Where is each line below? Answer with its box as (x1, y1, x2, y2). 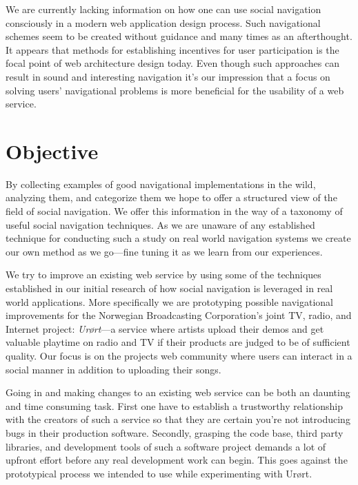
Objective (6, 136, 99, 165)
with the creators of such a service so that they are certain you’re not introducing (6, 412, 350, 426)
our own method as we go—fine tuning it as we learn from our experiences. (6, 244, 323, 258)
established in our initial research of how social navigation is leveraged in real (6, 281, 333, 296)
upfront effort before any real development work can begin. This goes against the (6, 453, 348, 467)
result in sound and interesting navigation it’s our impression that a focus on (6, 69, 330, 83)
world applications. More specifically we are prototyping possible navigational (6, 294, 333, 309)
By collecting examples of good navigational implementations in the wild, (6, 176, 316, 191)
